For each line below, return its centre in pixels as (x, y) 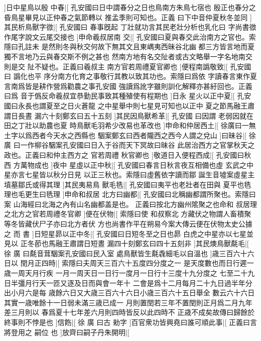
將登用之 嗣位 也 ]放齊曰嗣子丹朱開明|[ (67, 332)
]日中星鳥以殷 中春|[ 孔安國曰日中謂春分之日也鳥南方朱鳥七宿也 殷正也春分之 (130, 7)
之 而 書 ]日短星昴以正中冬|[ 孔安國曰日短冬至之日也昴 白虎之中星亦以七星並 (129, 233)
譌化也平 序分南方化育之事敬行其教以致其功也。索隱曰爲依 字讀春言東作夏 (135, 76)
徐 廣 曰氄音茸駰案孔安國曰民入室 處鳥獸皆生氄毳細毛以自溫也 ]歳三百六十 (126, 253)
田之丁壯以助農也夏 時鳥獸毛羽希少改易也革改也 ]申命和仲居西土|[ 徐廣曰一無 (130, 125)
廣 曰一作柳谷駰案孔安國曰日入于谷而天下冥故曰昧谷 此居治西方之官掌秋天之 (129, 145)
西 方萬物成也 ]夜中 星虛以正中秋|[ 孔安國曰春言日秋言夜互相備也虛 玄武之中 (129, 164)
